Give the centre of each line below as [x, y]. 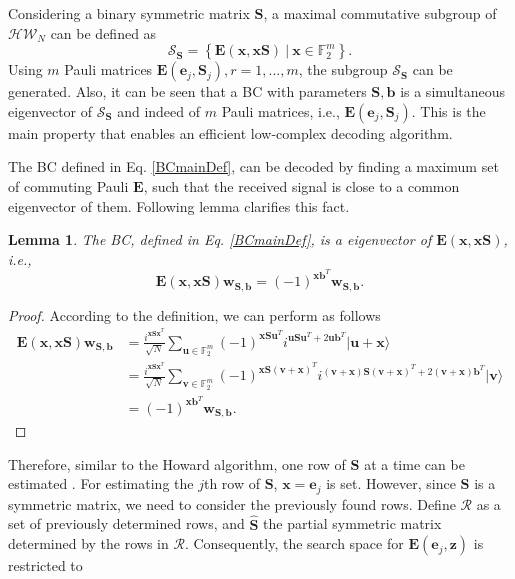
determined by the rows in [88, 543]
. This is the [448, 110]
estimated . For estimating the [101, 483]
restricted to [45, 565]
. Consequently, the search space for [294, 543]
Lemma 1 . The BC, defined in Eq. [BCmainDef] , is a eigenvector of [220, 239]
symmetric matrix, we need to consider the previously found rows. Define [232, 503]
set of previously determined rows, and [126, 523]
